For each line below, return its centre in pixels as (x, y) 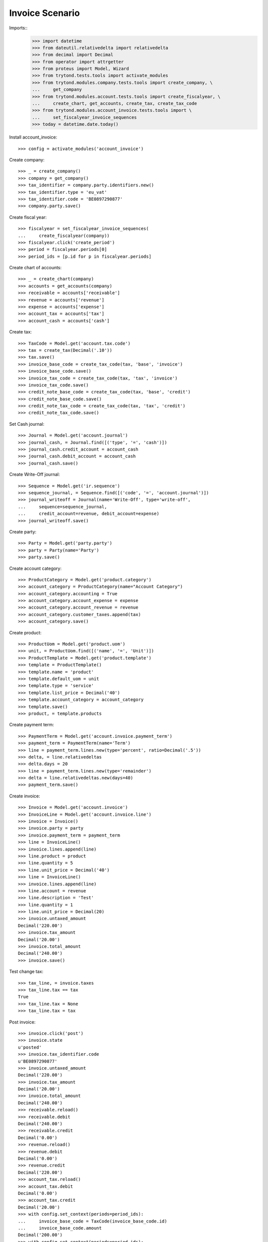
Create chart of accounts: (35, 268)
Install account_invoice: (33, 137)
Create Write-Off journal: (34, 474)
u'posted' (30, 1047)
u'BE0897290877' (38, 1061)
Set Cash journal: (27, 424)
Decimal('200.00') (40, 1235)
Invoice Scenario (45, 13)
